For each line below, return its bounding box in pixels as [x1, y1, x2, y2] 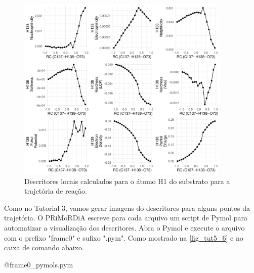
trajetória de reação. [24, 186, 87, 196]
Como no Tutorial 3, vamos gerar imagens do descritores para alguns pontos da [4, 202, 250, 213]
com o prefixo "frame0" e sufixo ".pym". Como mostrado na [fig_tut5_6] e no [4, 232, 243, 243]
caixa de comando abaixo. [4, 242, 84, 253]
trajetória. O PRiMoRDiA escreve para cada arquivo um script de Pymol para [4, 212, 247, 223]
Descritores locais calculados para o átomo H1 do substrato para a [24, 175, 230, 186]
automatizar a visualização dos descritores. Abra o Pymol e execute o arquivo [4, 222, 245, 233]
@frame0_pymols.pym [4, 259, 73, 269]
